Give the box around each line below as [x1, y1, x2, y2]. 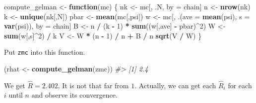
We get [4, 80, 25, 90]
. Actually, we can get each [134, 80, 216, 90]
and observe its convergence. [31, 90, 118, 100]
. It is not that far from [58, 80, 129, 90]
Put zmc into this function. [4, 47, 85, 57]
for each [228, 80, 252, 90]
